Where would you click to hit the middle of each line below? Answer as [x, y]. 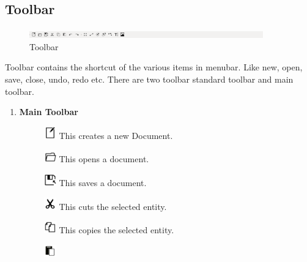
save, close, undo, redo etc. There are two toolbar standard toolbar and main [149, 79]
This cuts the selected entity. [113, 206]
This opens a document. [104, 159]
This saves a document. [103, 182]
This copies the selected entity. [117, 230]
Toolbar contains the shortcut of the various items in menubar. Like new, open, [154, 67]
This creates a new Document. [116, 135]
